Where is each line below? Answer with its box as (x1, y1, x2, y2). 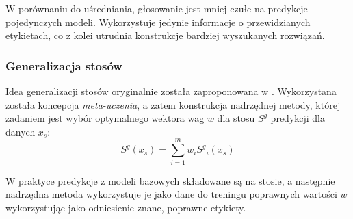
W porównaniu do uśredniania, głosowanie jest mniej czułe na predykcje (5, 1, 308, 15)
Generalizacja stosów (5, 57, 122, 74)
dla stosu (217, 111, 255, 125)
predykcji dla (270, 111, 326, 125)
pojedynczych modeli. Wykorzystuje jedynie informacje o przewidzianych (5, 14, 311, 29)
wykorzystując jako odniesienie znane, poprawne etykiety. (5, 200, 246, 214)
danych (5, 124, 36, 138)
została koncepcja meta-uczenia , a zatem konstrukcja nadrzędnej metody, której (5, 97, 341, 112)
